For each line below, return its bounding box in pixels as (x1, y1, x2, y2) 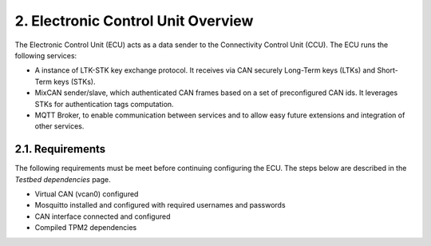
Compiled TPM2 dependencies (34, 223, 137, 232)
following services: (14, 50, 77, 60)
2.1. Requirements (14, 142, 106, 156)
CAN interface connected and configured (34, 212, 171, 221)
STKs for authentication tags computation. (34, 99, 175, 109)
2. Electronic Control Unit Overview (14, 12, 254, 30)
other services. (34, 121, 85, 131)
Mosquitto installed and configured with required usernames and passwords (34, 200, 287, 210)
